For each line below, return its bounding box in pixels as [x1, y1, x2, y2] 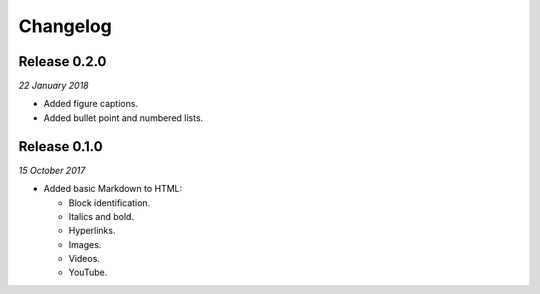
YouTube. [68, 266, 108, 279]
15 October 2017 [18, 164, 86, 176]
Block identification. [68, 196, 151, 209]
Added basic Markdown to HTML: [43, 183, 183, 195]
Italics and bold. [68, 210, 135, 222]
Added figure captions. [43, 98, 139, 110]
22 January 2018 [18, 80, 89, 92]
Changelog [18, 15, 112, 37]
